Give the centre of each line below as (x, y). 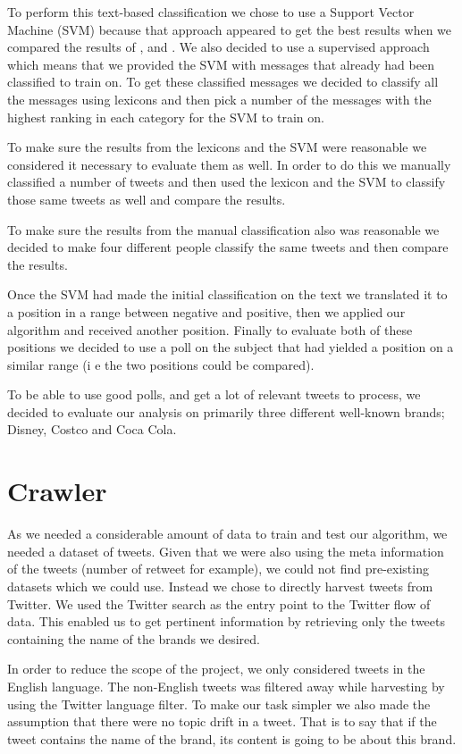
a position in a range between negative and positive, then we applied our (206, 311)
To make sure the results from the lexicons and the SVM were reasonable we (217, 147)
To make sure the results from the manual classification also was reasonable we (223, 229)
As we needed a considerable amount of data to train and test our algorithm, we (227, 534)
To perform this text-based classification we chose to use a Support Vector (211, 12)
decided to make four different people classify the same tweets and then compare (228, 247)
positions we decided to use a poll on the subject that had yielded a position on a (231, 347)
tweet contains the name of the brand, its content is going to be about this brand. (232, 738)
